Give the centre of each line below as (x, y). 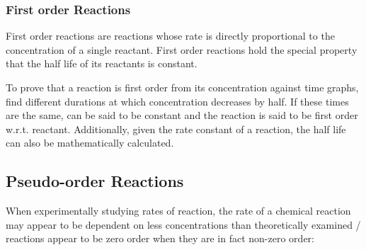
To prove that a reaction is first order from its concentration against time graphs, (182, 87)
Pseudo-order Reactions (95, 181)
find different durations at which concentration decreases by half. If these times (177, 101)
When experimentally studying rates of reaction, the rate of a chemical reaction (178, 211)
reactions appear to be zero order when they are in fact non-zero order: (160, 238)
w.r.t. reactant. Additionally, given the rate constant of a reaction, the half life (176, 129)
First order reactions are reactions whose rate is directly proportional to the (170, 36)
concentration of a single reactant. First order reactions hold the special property (182, 49)
